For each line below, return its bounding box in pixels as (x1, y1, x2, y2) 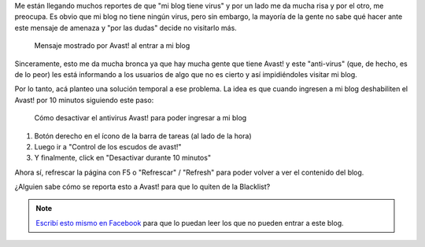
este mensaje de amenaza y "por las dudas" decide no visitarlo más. (14, 23, 238, 32)
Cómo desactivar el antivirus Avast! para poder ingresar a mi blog (34, 113, 247, 123)
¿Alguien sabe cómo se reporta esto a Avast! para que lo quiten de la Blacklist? (14, 182, 271, 192)
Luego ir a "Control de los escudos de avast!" (34, 142, 182, 151)
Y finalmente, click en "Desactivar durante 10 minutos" (34, 153, 212, 163)
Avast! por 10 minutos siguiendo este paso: (14, 95, 154, 105)
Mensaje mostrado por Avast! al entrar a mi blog (34, 41, 190, 50)
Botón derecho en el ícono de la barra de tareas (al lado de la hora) (34, 131, 252, 141)
